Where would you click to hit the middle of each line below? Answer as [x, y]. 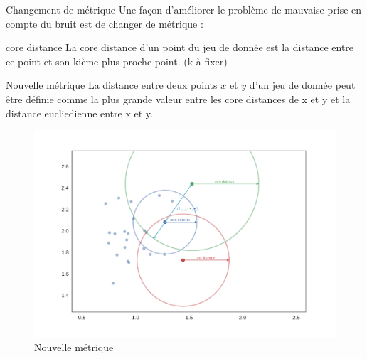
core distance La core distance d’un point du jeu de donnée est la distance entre [180, 47]
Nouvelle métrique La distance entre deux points [112, 85]
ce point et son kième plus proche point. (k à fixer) [117, 61]
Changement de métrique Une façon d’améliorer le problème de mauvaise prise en [184, 9]
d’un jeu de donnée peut [302, 85]
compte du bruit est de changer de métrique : [105, 23]
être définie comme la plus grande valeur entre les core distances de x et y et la [178, 98]
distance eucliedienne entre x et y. [79, 113]
